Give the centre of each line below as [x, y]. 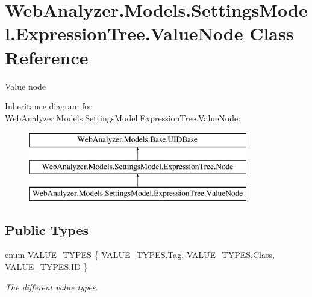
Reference [47, 57]
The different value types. [51, 286]
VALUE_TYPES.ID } [46, 267]
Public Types [47, 229]
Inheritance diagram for [48, 106]
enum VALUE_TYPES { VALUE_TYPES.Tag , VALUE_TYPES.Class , [140, 255]
